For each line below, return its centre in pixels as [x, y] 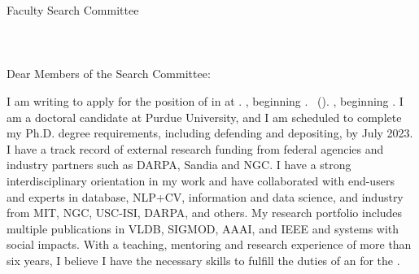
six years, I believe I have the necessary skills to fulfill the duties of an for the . [203, 260]
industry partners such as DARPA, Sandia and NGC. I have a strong [179, 165]
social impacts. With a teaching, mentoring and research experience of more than [209, 244]
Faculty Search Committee [73, 10]
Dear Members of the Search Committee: [109, 74]
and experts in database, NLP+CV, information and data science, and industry [205, 196]
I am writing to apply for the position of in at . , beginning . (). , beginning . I [205, 100]
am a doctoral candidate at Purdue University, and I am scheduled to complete [204, 117]
